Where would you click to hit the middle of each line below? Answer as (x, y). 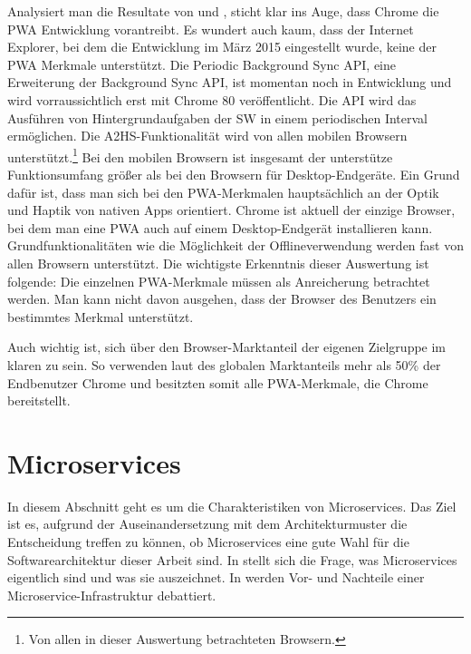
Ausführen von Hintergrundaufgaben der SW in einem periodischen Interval (218, 117)
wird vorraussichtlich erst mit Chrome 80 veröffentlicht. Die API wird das (212, 99)
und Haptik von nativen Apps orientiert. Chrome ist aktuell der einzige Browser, (231, 210)
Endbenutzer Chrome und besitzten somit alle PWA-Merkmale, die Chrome (218, 382)
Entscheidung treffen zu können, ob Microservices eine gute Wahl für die (208, 542)
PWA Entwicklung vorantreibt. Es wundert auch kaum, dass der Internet (211, 29)
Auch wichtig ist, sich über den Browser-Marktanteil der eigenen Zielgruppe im (227, 347)
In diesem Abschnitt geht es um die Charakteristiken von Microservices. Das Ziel (232, 506)
